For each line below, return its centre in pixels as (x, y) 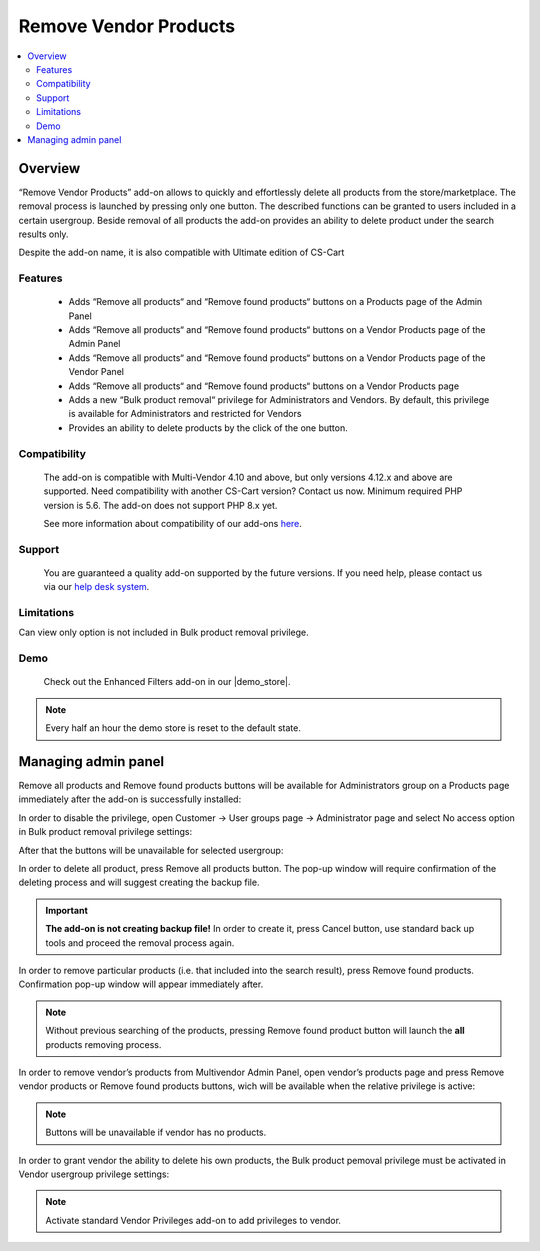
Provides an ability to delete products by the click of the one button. (208, 427)
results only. (43, 234)
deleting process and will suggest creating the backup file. (139, 882)
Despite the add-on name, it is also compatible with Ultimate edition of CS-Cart (181, 252)
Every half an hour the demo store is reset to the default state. (173, 728)
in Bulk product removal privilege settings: (105, 832)
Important (67, 910)
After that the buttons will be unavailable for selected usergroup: (151, 850)
